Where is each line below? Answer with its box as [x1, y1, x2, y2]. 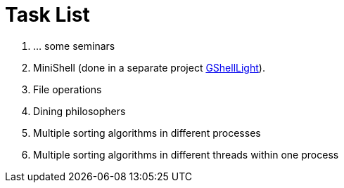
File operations [33, 83, 102, 95]
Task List [5, 3, 90, 27]
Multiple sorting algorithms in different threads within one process [33, 148, 339, 161]
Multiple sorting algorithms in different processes [33, 126, 261, 139]
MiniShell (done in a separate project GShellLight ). [33, 61, 265, 74]
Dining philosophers [33, 105, 126, 117]
